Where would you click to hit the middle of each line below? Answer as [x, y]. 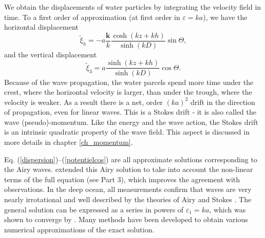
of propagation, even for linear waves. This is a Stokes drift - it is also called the [130, 112]
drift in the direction [223, 102]
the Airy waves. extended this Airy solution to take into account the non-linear [129, 169]
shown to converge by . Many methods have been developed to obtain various [126, 219]
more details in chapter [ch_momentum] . [69, 142]
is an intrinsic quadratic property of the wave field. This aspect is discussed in [127, 132]
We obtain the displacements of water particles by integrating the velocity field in [133, 7]
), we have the [225, 17]
